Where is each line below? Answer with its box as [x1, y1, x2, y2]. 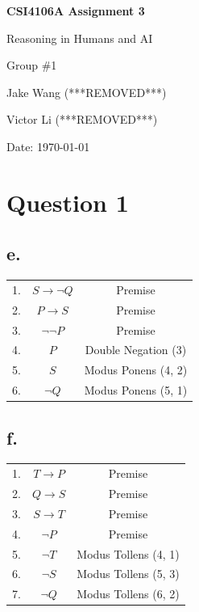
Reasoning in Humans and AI [6, 29, 153, 46]
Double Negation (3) [85, 341, 187, 358]
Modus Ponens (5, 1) [84, 382, 188, 399]
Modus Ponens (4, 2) [84, 361, 188, 378]
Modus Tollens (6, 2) [77, 585, 180, 602]
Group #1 [6, 57, 57, 74]
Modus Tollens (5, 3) [77, 565, 180, 582]
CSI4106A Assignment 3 [6, 2, 145, 19]
